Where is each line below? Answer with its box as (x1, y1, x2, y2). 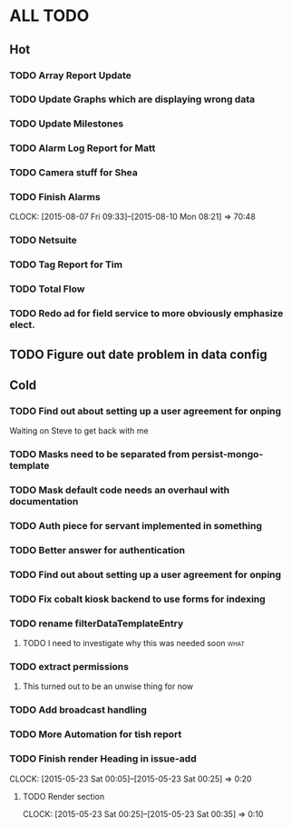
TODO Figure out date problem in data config (9, 346, 268, 362)
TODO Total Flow (9, 283, 85, 295)
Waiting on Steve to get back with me (9, 425, 150, 436)
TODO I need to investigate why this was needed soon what (22, 638, 245, 649)
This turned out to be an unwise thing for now (22, 681, 194, 692)
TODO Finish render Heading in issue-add (9, 752, 197, 765)
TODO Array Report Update (9, 69, 131, 82)
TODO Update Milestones (9, 117, 124, 130)
